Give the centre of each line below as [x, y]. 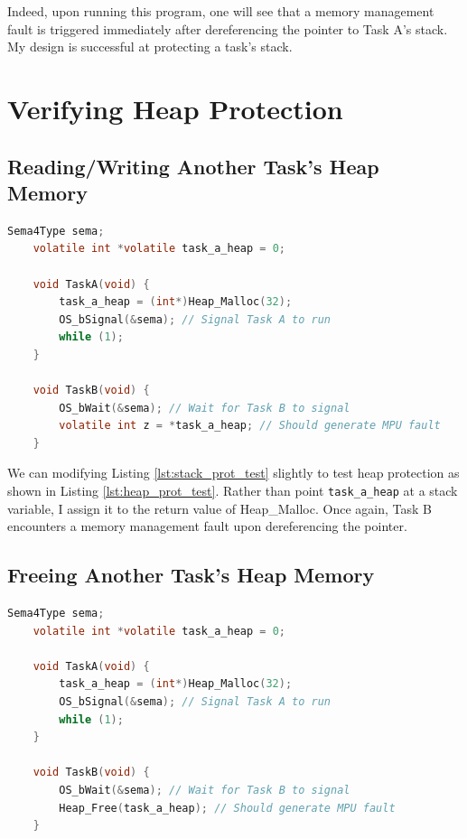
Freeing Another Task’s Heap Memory [191, 575]
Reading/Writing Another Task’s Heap [193, 166]
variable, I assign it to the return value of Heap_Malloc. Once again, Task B [219, 508]
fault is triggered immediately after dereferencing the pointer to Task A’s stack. [228, 28]
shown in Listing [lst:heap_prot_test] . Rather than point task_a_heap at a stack [233, 491]
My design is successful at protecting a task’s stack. [150, 47]
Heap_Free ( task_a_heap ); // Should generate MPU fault [227, 808]
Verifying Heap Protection [175, 108]
